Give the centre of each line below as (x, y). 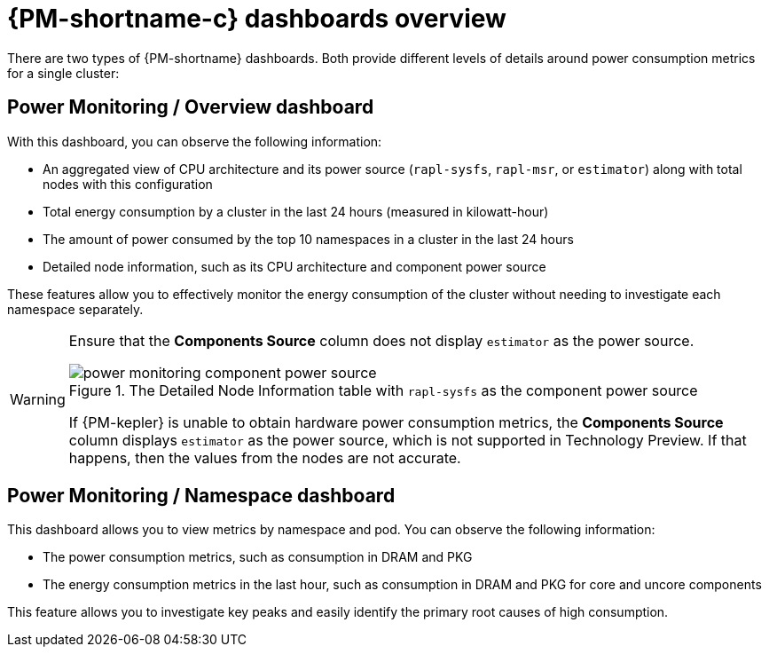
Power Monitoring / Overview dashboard (191, 107)
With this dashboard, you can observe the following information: (195, 141)
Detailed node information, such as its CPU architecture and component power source (294, 266)
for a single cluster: (63, 73)
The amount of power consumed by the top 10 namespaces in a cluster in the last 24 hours (308, 239)
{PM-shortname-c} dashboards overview (257, 19)
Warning (38, 399)
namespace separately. (75, 309)
